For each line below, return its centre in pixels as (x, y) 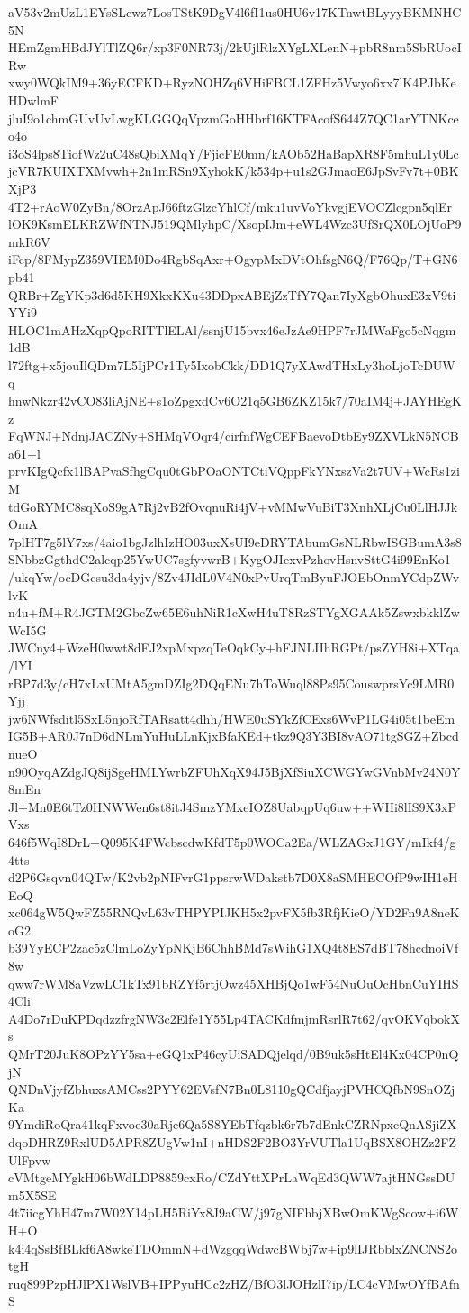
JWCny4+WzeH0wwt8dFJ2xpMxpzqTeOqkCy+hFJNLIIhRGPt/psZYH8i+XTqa (234, 647)
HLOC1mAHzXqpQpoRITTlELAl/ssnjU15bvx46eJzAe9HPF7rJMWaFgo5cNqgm (232, 329)
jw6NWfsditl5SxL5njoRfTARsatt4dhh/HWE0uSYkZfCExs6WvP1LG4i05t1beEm (232, 718)
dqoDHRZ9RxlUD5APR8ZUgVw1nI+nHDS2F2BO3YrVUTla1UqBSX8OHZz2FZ (233, 1142)
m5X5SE (32, 1194)
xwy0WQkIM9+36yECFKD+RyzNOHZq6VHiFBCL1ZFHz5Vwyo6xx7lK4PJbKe (232, 82)
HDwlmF (33, 100)
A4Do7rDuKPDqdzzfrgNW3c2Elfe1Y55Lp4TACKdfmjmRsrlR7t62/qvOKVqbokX (234, 1018)
